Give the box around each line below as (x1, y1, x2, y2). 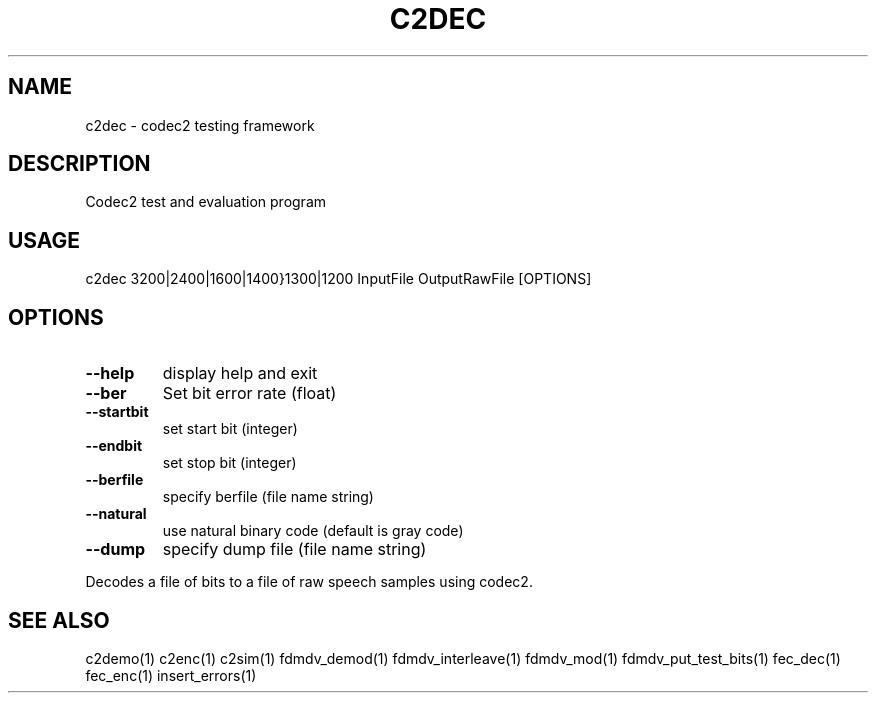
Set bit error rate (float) (162, 383, 337, 404)
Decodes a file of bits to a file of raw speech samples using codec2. (85, 573, 533, 591)
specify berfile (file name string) (162, 488, 374, 506)
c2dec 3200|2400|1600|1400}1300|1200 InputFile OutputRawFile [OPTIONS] (85, 270, 592, 288)
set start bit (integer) (162, 420, 298, 438)
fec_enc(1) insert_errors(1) (85, 666, 257, 684)
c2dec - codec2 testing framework (85, 116, 315, 134)
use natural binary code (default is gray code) (162, 522, 464, 540)
